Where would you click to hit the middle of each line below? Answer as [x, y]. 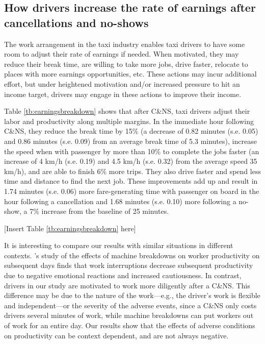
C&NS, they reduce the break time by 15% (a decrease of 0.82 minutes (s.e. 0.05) [131, 131]
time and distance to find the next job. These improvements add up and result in [131, 181]
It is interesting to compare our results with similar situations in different [119, 245]
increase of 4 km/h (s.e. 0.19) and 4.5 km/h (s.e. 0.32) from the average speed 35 [131, 161]
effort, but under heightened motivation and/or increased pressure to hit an [122, 83]
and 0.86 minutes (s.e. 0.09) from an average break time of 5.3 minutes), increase [130, 141]
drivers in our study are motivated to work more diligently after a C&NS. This [127, 285]
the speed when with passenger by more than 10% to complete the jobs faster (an [132, 151]
